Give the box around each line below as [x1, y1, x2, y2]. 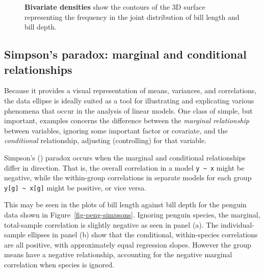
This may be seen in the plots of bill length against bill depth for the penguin [4, 199, 247, 210]
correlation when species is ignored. [4, 259, 115, 269]
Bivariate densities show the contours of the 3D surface [24, 2, 205, 12]
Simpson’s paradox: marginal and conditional [4, 46, 247, 62]
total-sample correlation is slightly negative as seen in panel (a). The [4, 219, 219, 230]
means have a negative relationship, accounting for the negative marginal [4, 249, 232, 260]
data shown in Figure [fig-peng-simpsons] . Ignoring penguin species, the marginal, [4, 209, 260, 220]
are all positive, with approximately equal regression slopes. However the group [4, 239, 251, 250]
